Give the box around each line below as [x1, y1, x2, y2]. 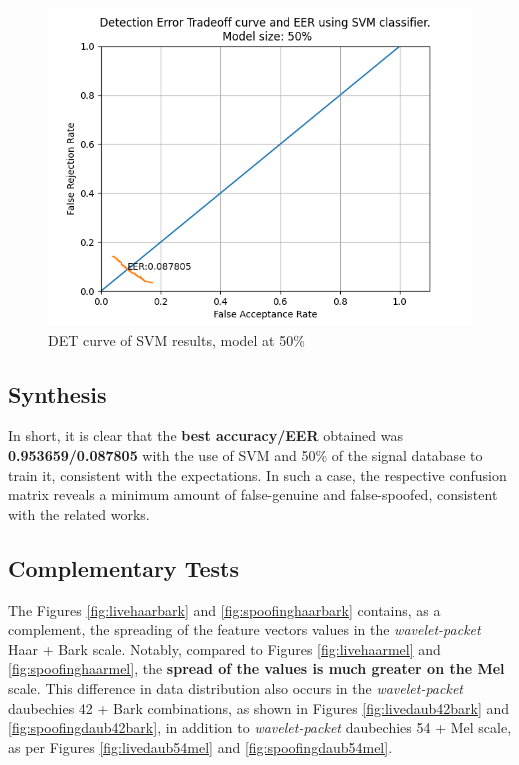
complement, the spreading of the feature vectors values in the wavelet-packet [8, 619, 481, 640]
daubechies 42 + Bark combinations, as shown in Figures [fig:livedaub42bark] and [8, 697, 510, 718]
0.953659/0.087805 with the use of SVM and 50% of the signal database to [8, 444, 483, 465]
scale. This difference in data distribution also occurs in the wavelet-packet [8, 677, 463, 698]
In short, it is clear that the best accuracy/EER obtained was [8, 425, 403, 446]
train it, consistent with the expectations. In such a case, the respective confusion [8, 464, 507, 485]
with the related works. [8, 503, 150, 524]
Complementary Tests [8, 552, 239, 583]
